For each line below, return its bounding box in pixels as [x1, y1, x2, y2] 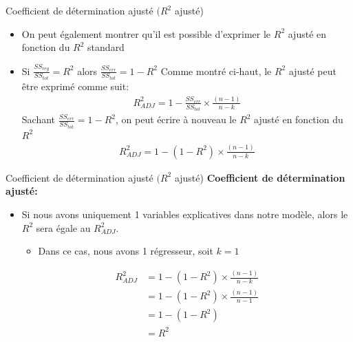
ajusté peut [288, 63, 336, 78]
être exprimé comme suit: [21, 78, 129, 93]
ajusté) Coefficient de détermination [174, 170, 345, 184]
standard [87, 40, 125, 54]
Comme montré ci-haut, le [160, 63, 272, 78]
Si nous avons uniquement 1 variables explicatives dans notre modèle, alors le [21, 206, 348, 221]
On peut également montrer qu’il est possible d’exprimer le [21, 26, 271, 41]
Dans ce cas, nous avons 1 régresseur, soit [38, 244, 213, 258]
